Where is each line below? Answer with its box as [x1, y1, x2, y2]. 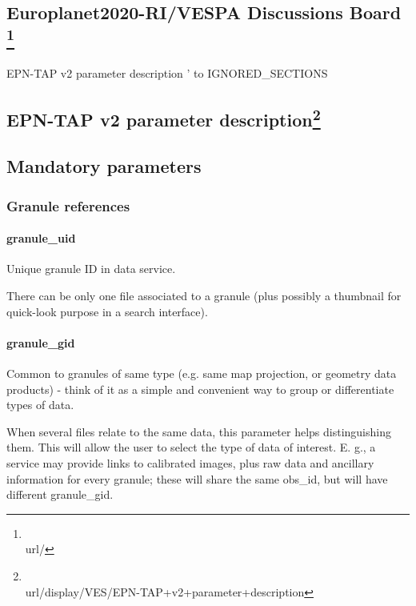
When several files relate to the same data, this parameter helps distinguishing [6, 423, 391, 439]
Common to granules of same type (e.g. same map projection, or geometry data [6, 364, 397, 381]
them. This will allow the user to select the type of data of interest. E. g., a [6, 439, 376, 456]
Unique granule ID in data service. [6, 260, 176, 277]
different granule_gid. [6, 486, 114, 503]
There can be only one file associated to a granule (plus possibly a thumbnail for [6, 287, 402, 303]
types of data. [6, 396, 74, 413]
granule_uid [6, 230, 76, 247]
